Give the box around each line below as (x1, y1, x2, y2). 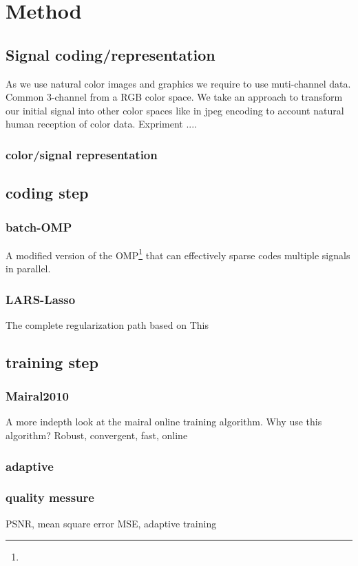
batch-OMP (6, 218, 72, 235)
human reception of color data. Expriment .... (6, 117, 198, 131)
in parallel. (6, 261, 51, 276)
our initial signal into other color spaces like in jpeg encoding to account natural (6, 103, 344, 117)
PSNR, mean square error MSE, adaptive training (6, 516, 217, 530)
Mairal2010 (6, 387, 69, 405)
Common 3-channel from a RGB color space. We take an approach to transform (6, 90, 343, 104)
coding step (6, 182, 89, 203)
